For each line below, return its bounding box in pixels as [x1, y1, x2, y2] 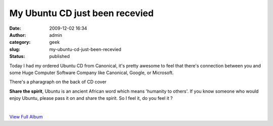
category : [9, 39, 31, 45]
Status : [9, 53, 25, 59]
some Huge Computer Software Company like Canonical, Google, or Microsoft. [9, 70, 174, 76]
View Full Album [9, 113, 43, 119]
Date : [9, 25, 21, 31]
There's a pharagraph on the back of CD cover [9, 79, 107, 85]
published [49, 53, 70, 59]
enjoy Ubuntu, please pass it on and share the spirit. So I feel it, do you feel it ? [9, 95, 173, 101]
